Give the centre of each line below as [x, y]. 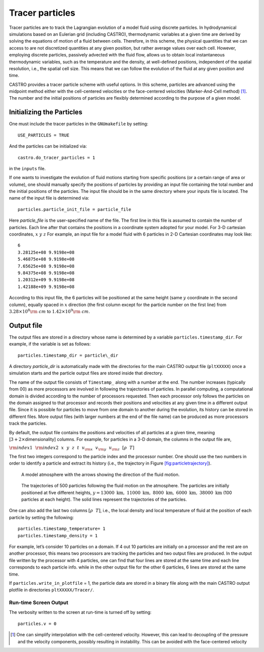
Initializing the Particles [46, 112]
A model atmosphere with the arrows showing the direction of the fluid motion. [100, 474]
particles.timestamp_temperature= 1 [62, 529]
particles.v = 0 [37, 624]
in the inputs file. [27, 168]
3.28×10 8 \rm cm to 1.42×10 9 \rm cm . [50, 311]
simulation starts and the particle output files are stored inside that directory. [86, 373]
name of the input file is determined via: [49, 198]
